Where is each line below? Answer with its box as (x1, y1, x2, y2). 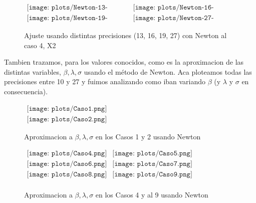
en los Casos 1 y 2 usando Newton (95, 131, 201, 141)
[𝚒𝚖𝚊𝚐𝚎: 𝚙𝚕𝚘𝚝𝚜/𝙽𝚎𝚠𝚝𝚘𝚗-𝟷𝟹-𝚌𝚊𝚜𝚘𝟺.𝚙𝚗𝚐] (27, 4, 108, 12)
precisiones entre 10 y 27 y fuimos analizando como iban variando (4, 76, 206, 87)
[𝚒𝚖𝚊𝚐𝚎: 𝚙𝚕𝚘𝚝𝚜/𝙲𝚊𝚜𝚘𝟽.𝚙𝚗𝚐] (112, 160, 192, 168)
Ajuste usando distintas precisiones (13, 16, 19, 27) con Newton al (24, 30, 227, 41)
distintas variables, (4, 66, 61, 77)
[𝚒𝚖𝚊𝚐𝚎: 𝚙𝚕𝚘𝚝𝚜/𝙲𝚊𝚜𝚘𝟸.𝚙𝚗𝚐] (27, 115, 107, 123)
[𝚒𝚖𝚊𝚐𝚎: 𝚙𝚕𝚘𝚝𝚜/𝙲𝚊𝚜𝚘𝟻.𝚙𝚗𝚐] (112, 150, 192, 157)
